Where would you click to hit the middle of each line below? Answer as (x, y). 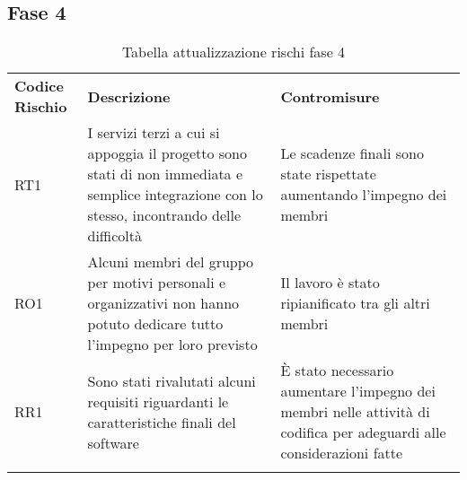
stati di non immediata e (165, 174)
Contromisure (330, 96)
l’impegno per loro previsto (172, 345)
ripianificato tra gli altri (355, 303)
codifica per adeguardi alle (363, 432)
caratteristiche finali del (162, 422)
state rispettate (328, 174)
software (113, 442)
